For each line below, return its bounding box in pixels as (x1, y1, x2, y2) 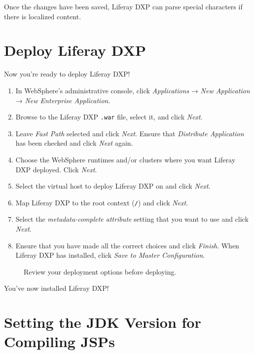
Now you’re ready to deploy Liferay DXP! (4, 69, 130, 79)
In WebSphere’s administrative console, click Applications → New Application (15, 85, 250, 95)
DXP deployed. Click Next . (15, 164, 97, 174)
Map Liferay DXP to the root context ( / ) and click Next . (15, 197, 188, 207)
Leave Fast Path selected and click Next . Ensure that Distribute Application (15, 128, 244, 138)
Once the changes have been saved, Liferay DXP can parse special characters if (4, 1, 243, 11)
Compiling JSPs (4, 331, 115, 352)
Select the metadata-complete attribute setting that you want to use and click (15, 214, 249, 224)
